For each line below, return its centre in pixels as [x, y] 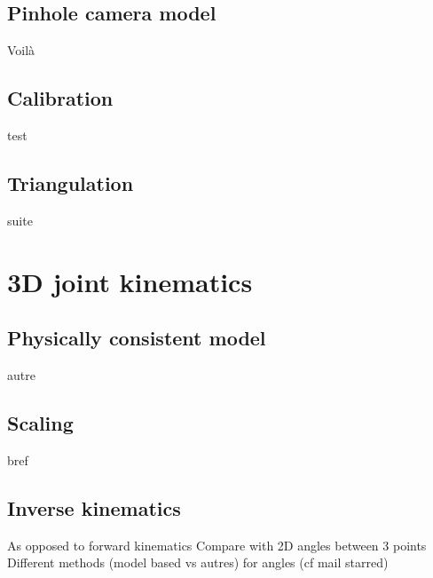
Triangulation [71, 182]
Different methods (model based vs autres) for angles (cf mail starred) [198, 562]
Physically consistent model [137, 338]
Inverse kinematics [94, 507]
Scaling [40, 422]
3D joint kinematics [130, 281]
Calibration [60, 98]
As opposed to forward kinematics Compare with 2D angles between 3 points [217, 545]
